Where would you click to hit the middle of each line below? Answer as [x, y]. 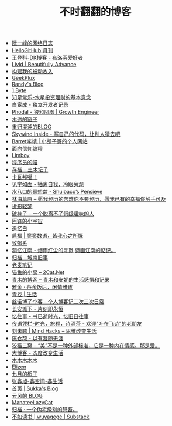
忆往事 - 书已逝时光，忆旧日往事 [50, 316]
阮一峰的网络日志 [32, 43]
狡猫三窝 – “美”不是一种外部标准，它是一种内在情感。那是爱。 [86, 346]
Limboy [20, 155]
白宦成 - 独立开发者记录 [40, 105]
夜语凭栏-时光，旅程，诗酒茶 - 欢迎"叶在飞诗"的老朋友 [77, 324]
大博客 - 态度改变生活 [37, 353]
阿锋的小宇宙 [27, 221]
